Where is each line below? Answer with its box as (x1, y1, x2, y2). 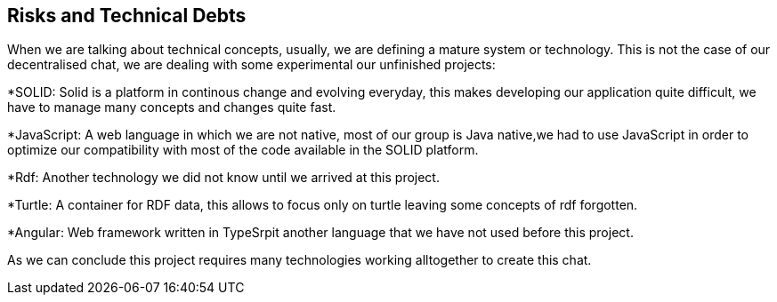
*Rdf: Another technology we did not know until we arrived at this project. (7, 170, 440, 186)
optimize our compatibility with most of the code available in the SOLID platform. (7, 142, 479, 158)
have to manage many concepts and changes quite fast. (7, 99, 336, 115)
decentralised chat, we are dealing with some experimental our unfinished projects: (7, 57, 496, 73)
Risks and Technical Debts (7, 4, 247, 27)
